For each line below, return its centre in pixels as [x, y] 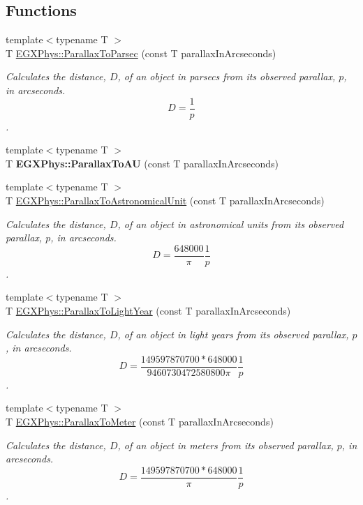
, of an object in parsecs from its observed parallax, [227, 76]
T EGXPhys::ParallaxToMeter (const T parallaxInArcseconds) [140, 422]
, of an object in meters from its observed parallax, [225, 445]
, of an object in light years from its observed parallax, [233, 334]
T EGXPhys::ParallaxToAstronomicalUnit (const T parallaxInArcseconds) [165, 201]
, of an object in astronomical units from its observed [231, 224]
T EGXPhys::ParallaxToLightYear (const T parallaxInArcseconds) [148, 311]
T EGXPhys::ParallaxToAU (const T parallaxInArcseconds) [142, 163]
